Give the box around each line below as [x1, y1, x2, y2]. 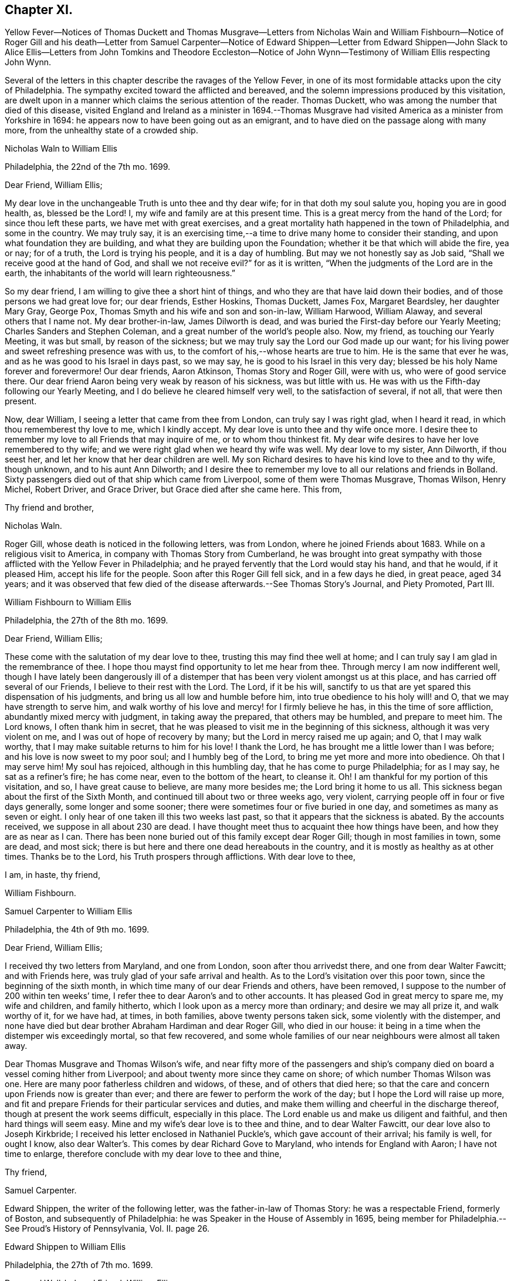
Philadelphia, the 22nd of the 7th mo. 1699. [5, 162, 171, 172]
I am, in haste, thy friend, [5, 870, 100, 880]
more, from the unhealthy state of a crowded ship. [5, 125, 198, 136]
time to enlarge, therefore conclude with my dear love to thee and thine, [5, 1149, 282, 1159]
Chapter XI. [5, 2, 73, 17]
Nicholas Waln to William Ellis [5, 143, 117, 154]
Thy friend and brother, [5, 502, 94, 513]
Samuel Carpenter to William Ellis [5, 906, 133, 917]
